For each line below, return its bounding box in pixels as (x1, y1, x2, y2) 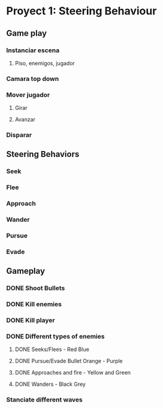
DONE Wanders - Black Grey (14, 380, 86, 388)
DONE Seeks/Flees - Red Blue (14, 346, 90, 353)
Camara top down (6, 74, 59, 83)
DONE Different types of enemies (6, 333, 105, 341)
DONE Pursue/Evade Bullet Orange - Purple (14, 358, 123, 365)
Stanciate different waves (6, 395, 83, 404)
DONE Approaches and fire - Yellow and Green (14, 369, 131, 376)
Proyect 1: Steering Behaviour (6, 4, 157, 18)
